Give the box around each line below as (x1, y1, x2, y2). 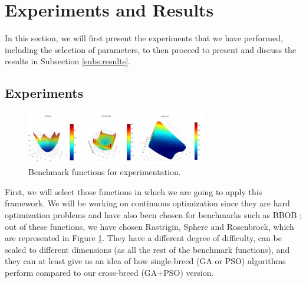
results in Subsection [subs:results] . (5, 55, 130, 67)
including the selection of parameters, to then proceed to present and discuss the (5, 43, 297, 55)
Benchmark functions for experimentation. (28, 166, 181, 178)
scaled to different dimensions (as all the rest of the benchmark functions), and (5, 243, 290, 255)
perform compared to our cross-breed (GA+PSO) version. (5, 266, 214, 278)
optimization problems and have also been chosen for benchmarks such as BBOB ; (5, 209, 302, 221)
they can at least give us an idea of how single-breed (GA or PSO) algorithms (5, 255, 286, 267)
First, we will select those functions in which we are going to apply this (5, 185, 262, 198)
